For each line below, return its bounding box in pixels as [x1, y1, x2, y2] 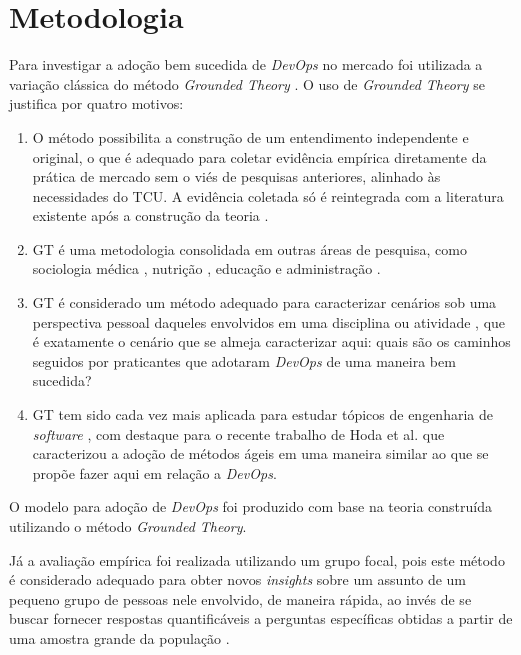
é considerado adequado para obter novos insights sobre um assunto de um [9, 569, 466, 590]
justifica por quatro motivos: [9, 93, 184, 114]
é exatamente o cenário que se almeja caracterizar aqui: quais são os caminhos [32, 331, 511, 352]
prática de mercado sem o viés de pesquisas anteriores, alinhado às [32, 166, 441, 187]
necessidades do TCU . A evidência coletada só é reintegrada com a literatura [32, 185, 504, 206]
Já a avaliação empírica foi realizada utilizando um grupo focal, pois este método [9, 549, 505, 570]
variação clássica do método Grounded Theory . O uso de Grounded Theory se [9, 73, 485, 94]
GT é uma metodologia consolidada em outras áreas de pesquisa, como [32, 238, 467, 259]
